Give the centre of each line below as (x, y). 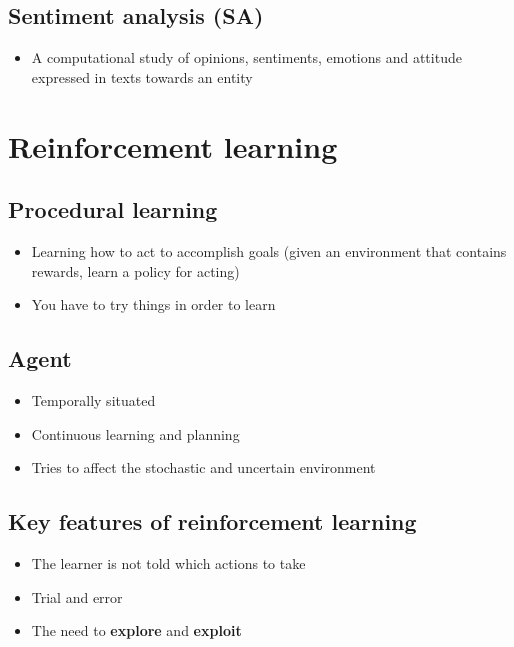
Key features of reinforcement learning (212, 521)
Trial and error (77, 596)
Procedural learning (113, 209)
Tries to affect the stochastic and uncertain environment (203, 467)
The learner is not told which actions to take (168, 562)
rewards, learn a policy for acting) (135, 270)
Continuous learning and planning (135, 433)
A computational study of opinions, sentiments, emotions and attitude (246, 57)
